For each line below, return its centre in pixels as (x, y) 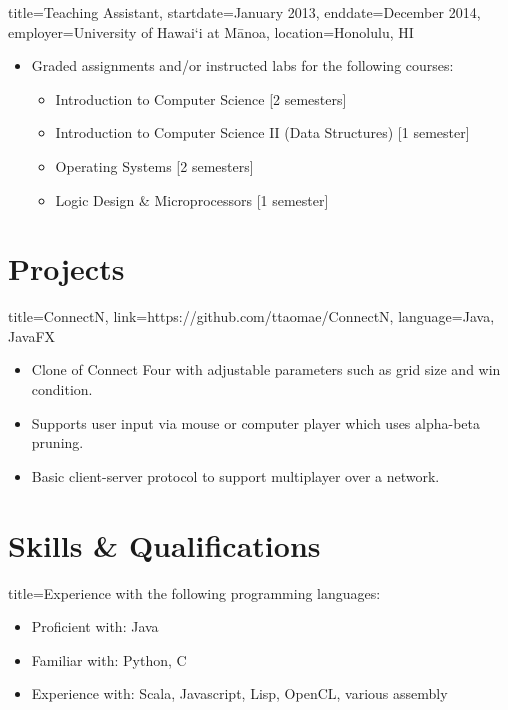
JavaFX (32, 335)
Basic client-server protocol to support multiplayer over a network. (235, 475)
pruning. (57, 442)
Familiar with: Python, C (109, 659)
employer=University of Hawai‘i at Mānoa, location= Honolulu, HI (211, 31)
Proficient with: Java (95, 626)
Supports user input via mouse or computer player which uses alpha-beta (256, 422)
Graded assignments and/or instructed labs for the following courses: (242, 65)
